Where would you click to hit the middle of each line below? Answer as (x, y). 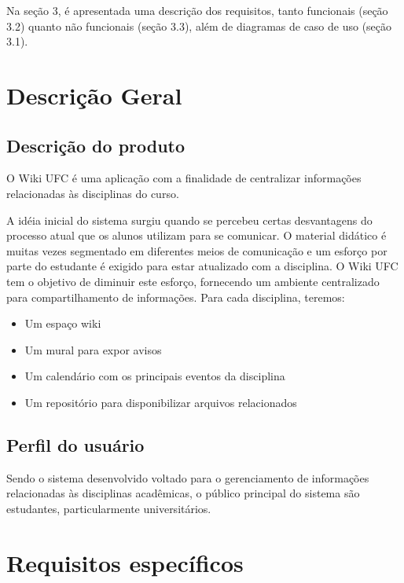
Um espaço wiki (63, 323)
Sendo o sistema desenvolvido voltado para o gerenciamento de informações (188, 477)
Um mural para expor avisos (93, 349)
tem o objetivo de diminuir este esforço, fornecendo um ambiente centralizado (193, 281)
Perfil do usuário (75, 444)
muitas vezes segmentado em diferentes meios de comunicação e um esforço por (197, 250)
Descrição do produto (96, 145)
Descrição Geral (94, 95)
